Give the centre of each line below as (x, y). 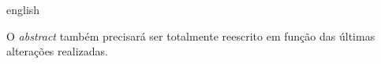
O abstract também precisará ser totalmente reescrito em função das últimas (191, 36)
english (23, 9)
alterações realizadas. (57, 51)
